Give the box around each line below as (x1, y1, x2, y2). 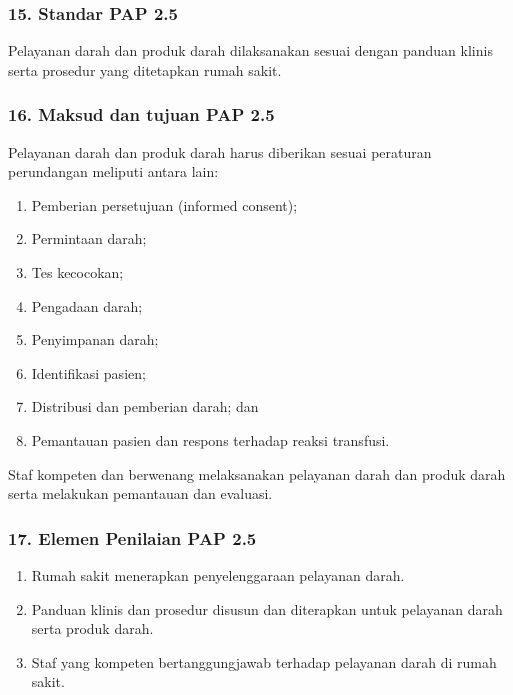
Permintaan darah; (31, 228, 147, 249)
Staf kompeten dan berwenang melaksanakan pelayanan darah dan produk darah (8, 463, 506, 484)
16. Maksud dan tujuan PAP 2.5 (8, 102, 275, 127)
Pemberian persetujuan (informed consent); (31, 194, 298, 215)
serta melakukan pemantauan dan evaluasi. (8, 483, 273, 504)
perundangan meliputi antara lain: (8, 161, 219, 182)
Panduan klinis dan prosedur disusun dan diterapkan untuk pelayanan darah (31, 598, 503, 619)
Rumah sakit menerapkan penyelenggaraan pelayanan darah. (31, 564, 405, 585)
